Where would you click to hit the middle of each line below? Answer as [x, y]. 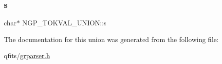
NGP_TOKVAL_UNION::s [64, 23]
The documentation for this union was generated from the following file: [111, 39]
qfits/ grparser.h [27, 55]
